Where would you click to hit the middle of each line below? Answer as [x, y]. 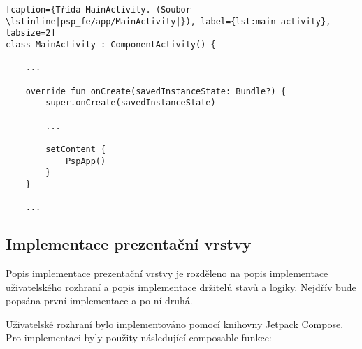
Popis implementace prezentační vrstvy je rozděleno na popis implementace [167, 273]
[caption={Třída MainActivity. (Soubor [98, 10]
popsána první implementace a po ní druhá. [99, 300]
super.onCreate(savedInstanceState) [131, 103]
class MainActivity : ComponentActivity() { [111, 44]
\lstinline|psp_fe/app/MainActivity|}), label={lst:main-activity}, [168, 21]
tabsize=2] [31, 33]
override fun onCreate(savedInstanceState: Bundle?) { [155, 91]
